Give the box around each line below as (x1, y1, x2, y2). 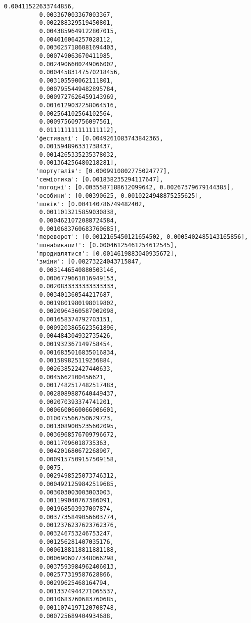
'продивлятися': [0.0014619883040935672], (36, 250, 177, 257)
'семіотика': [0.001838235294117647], (36, 176, 164, 183)
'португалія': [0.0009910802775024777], (36, 168, 170, 175)
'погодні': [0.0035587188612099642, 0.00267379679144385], (36, 184, 234, 191)
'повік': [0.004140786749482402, (36, 200, 146, 208)
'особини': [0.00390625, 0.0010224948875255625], (36, 192, 202, 200)
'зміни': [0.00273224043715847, (36, 258, 142, 266)
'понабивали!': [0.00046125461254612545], (36, 242, 177, 249)
